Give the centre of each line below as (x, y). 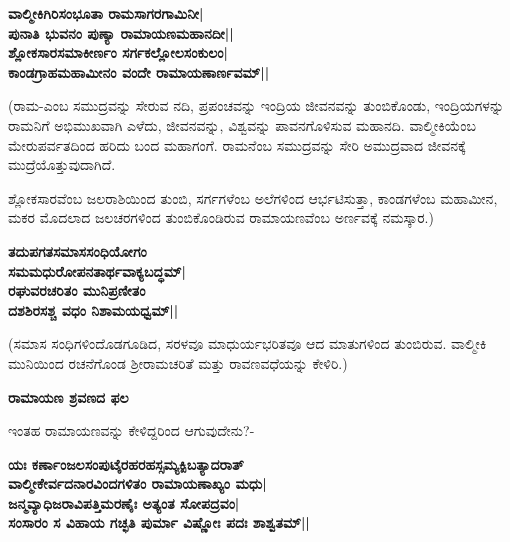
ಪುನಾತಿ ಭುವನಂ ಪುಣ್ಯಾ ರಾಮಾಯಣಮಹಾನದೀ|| (121, 32)
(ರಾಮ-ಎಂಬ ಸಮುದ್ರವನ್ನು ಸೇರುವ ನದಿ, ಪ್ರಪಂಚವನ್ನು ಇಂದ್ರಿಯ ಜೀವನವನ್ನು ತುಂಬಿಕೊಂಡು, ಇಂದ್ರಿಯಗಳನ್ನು (256, 105)
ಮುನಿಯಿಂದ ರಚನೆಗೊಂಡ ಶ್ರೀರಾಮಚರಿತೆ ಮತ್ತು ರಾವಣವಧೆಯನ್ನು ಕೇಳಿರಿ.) (178, 362)
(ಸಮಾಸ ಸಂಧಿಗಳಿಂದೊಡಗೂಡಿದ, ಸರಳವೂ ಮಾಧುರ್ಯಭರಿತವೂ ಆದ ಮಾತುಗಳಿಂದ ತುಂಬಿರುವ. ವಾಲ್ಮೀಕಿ (247, 343)
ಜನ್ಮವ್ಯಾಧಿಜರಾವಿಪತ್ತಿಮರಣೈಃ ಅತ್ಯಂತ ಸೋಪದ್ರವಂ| (124, 502)
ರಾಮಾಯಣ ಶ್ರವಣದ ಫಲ (68, 396)
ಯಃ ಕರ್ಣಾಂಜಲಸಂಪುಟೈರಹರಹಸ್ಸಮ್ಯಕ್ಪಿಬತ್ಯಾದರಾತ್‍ (126, 463)
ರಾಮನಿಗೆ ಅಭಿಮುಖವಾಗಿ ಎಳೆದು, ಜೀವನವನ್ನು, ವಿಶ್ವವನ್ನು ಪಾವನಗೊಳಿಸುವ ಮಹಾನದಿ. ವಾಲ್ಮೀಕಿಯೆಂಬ (242, 124)
